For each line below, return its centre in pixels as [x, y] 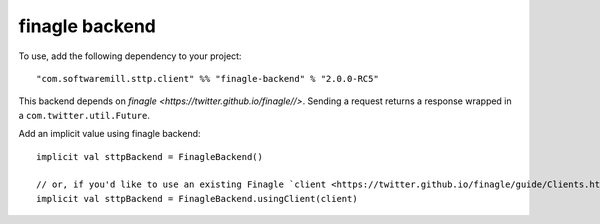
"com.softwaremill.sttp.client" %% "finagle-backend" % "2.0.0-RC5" [207, 78]
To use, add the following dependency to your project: [130, 56]
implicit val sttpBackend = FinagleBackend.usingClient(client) [197, 198]
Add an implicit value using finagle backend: [109, 134]
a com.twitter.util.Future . [84, 115]
